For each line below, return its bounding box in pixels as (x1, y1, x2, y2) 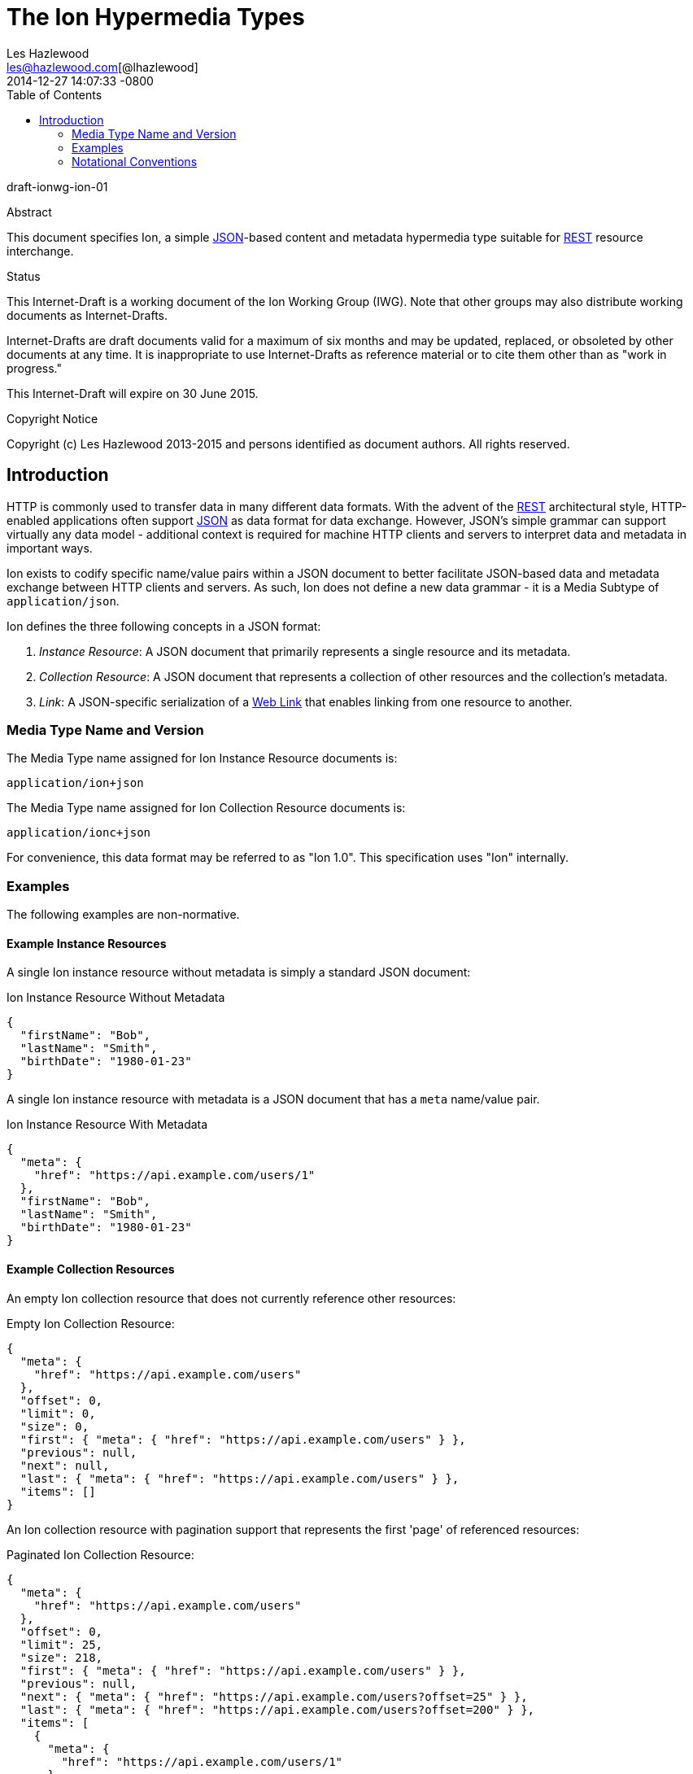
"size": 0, (20, 1419, 89, 1433)
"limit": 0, (20, 1406, 96, 1420)
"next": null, (20, 1458, 110, 1472)
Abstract (7, 204, 52, 219)
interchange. (7, 243, 74, 258)
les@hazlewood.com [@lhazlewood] (7, 59, 198, 74)
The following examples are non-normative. (7, 907, 240, 922)
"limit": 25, (20, 1637, 103, 1651)
